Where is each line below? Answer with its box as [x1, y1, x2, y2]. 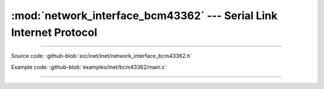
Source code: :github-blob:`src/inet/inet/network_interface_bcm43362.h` [11, 53, 192, 60]
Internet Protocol [11, 26, 97, 39]
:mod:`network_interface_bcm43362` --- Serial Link [11, 9, 278, 22]
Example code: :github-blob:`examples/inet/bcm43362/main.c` [11, 63, 167, 70]
